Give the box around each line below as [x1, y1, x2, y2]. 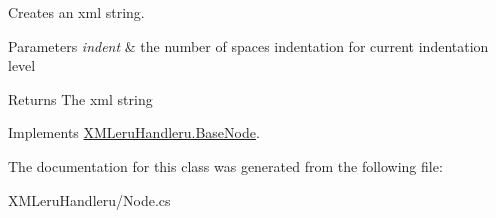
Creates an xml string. [8, 2, 145, 22]
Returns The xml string [8, 88, 153, 109]
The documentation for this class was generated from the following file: [8, 155, 443, 176]
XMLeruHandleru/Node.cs [8, 189, 171, 210]
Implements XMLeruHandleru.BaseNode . [8, 122, 260, 143]
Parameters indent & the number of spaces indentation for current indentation [8, 35, 489, 56]
